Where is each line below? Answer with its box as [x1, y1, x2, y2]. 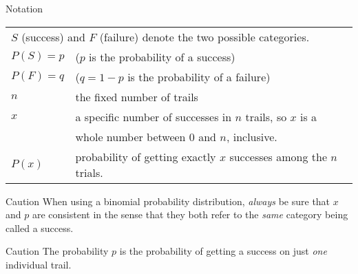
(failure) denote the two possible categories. [99, 28, 310, 45]
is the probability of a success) [89, 48, 235, 65]
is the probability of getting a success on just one [119, 244, 327, 258]
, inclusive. [226, 128, 277, 145]
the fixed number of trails [75, 88, 198, 105]
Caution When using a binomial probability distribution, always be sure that [6, 193, 330, 208]
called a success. [6, 220, 74, 235]
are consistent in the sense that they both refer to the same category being [32, 207, 348, 222]
